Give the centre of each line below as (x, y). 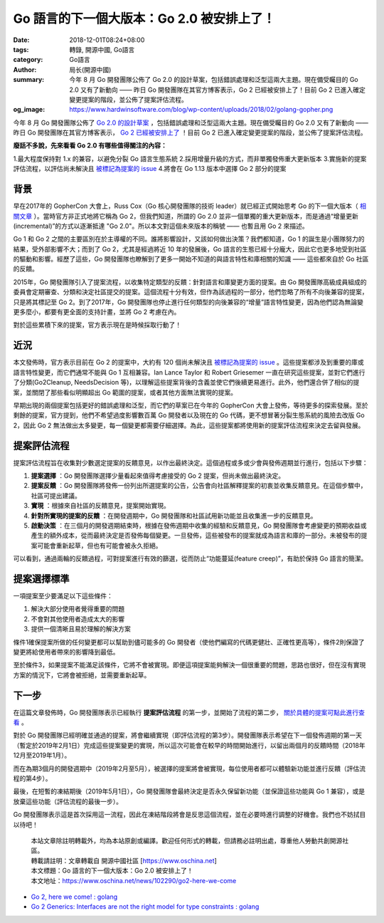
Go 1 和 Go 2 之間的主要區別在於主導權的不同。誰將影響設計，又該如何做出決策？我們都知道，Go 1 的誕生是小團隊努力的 (189, 239)
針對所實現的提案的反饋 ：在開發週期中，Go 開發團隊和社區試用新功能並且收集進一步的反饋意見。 (174, 516)
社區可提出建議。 (56, 496)
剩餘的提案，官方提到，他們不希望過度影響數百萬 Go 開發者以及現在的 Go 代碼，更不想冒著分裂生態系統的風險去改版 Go (189, 415)
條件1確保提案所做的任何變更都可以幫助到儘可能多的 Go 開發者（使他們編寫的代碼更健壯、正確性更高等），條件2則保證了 (189, 642)
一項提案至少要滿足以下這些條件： (63, 596)
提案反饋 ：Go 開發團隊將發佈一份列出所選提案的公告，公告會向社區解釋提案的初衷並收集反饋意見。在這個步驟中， (199, 486)
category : (28, 60)
